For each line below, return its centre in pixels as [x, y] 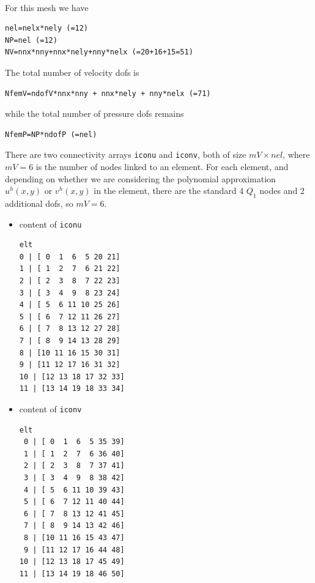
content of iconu [50, 224]
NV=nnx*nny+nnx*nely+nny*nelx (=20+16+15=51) [99, 52]
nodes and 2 [282, 191]
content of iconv [50, 408]
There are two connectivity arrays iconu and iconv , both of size [126, 154]
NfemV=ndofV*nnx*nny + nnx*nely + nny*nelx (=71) [108, 93]
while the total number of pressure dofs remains [94, 113]
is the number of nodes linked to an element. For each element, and [162, 166]
